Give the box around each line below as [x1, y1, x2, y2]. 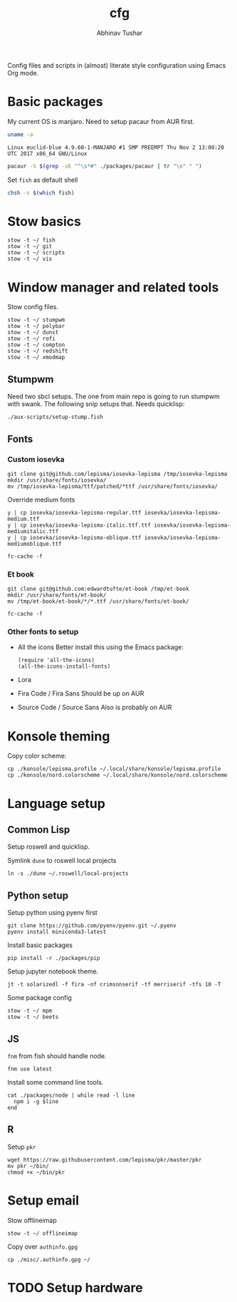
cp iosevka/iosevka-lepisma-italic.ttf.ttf [20, 522, 152, 529]
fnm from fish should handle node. [7, 1052, 107, 1060]
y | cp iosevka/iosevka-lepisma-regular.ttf [7, 509, 142, 516]
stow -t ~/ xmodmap [7, 354, 65, 361]
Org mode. [7, 68, 39, 77]
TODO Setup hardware [7, 1279, 144, 1296]
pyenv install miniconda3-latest [7, 929, 107, 936]
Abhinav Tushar [96, 29, 143, 37]
